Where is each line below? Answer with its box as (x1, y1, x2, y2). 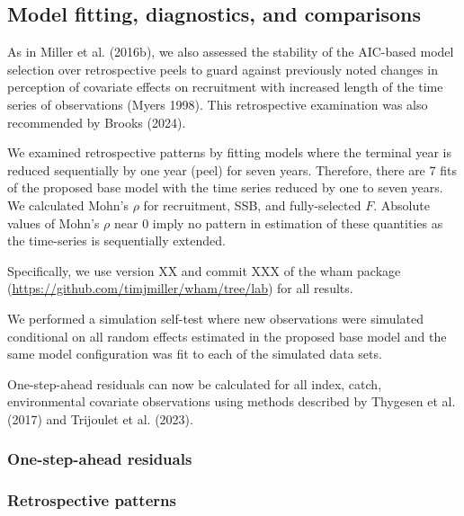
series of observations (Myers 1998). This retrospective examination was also (7, 94, 428, 113)
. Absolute (373, 195, 430, 214)
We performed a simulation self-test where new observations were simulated (7, 308, 424, 327)
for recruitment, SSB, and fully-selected (143, 195, 361, 214)
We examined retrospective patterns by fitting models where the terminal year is (7, 143, 452, 162)
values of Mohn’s (7, 213, 100, 232)
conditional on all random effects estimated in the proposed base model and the (7, 326, 447, 345)
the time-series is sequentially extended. (7, 231, 226, 250)
